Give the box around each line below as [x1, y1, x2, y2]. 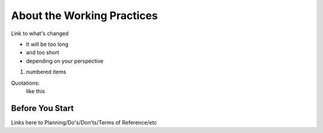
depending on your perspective [26, 57, 104, 64]
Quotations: [11, 79, 40, 86]
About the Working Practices [11, 9, 158, 22]
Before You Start [11, 103, 74, 113]
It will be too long [26, 41, 69, 48]
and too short [26, 49, 59, 56]
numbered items [26, 69, 66, 76]
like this [26, 87, 45, 95]
